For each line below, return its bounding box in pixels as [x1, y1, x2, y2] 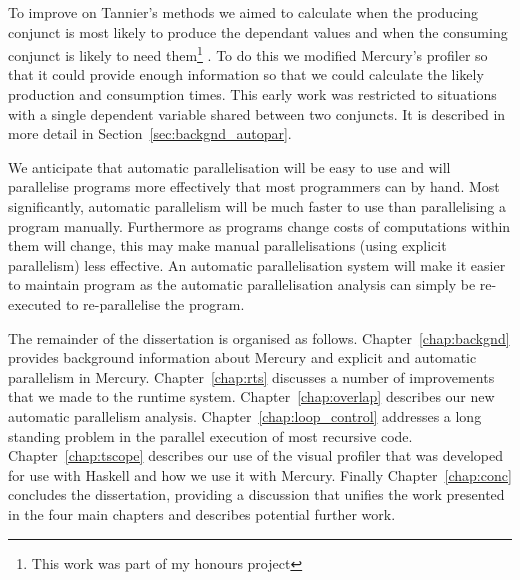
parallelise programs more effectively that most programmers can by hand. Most [8, 176, 500, 197]
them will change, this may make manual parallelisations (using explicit [8, 235, 447, 256]
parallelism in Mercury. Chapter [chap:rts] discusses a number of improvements [8, 366, 495, 387]
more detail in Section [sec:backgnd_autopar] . [8, 123, 292, 144]
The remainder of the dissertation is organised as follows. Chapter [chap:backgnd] [8, 327, 510, 348]
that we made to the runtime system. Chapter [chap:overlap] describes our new [8, 386, 495, 407]
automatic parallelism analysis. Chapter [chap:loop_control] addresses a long [8, 405, 482, 426]
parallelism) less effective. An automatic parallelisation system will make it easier [8, 254, 506, 275]
